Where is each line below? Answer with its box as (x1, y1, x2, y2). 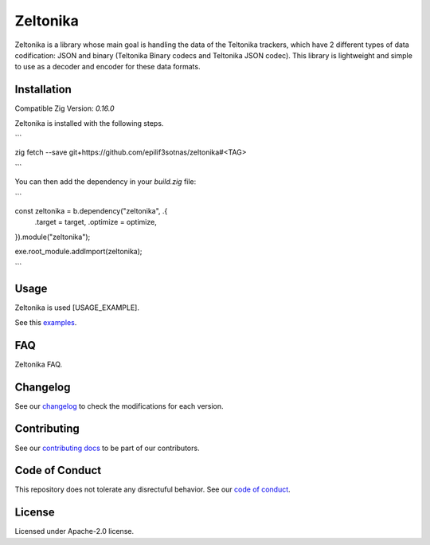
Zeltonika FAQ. (14, 359, 63, 369)
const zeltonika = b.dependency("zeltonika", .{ (14, 206, 168, 215)
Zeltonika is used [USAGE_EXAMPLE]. (14, 303, 139, 312)
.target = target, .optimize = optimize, (34, 218, 157, 227)
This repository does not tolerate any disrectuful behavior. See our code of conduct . (14, 484, 291, 494)
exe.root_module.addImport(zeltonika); (14, 247, 143, 257)
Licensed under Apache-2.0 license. (14, 527, 135, 536)
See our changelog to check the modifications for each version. (14, 401, 224, 410)
